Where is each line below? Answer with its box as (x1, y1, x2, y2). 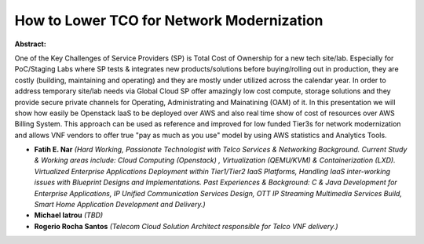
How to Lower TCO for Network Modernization (14, 12, 323, 29)
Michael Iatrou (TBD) (34, 210, 104, 220)
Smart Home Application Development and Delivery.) (34, 200, 206, 209)
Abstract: (14, 39, 46, 49)
